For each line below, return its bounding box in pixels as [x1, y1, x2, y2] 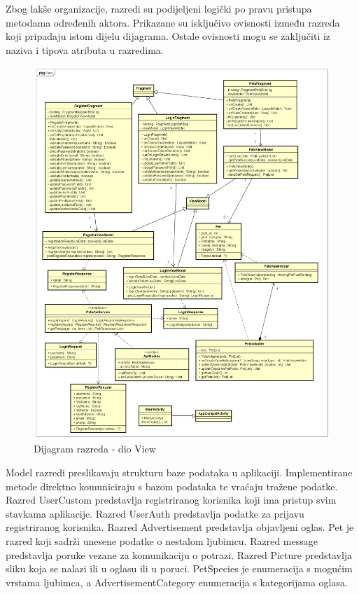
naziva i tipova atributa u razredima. [6, 42, 164, 57]
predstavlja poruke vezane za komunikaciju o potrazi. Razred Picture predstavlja [6, 547, 353, 562]
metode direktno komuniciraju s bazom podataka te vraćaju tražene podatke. [6, 478, 338, 493]
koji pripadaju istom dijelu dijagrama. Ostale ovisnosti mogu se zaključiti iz [6, 29, 331, 43]
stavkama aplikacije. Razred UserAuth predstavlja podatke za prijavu [6, 506, 304, 520]
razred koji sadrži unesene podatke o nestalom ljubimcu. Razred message [6, 533, 318, 548]
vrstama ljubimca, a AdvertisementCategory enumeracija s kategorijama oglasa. [6, 574, 348, 589]
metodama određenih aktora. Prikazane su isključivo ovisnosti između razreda [6, 15, 340, 29]
